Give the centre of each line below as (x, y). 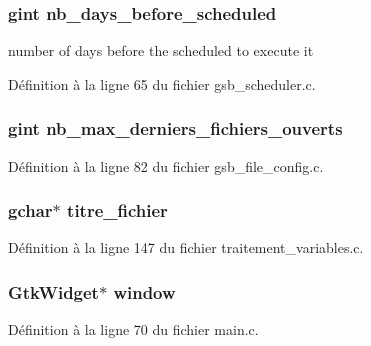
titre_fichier (117, 210)
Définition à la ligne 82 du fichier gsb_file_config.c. (166, 165)
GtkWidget (53, 291)
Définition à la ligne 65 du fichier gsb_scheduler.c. (162, 83)
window (144, 291)
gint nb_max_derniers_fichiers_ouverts (175, 128)
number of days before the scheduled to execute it (161, 50)
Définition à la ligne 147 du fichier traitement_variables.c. (186, 247)
